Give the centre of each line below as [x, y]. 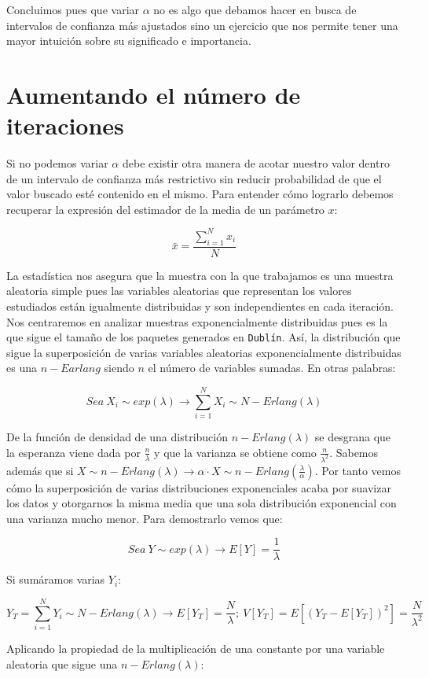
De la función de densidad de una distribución [117, 437]
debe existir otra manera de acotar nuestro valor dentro [256, 163]
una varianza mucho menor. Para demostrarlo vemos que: [145, 518]
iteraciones [65, 125]
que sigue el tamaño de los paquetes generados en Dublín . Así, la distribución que [203, 337]
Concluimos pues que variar [73, 9]
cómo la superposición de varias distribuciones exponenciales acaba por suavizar [199, 487]
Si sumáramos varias [56, 579]
